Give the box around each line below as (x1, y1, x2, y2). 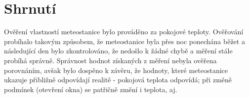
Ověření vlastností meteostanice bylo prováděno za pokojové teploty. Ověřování (4, 26, 244, 37)
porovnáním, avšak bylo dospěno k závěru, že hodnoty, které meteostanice (4, 65, 228, 75)
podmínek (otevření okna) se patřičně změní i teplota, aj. (4, 84, 177, 94)
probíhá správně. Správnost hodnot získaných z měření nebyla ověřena (4, 55, 217, 65)
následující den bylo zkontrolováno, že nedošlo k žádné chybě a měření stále (4, 46, 233, 56)
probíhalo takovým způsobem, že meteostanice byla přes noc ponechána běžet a (4, 36, 245, 46)
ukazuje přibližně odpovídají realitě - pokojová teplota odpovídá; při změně (4, 74, 232, 85)
